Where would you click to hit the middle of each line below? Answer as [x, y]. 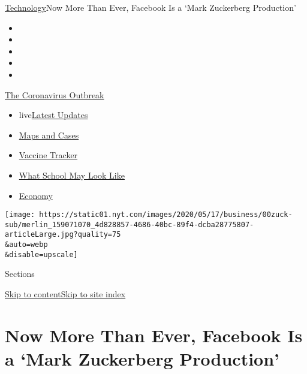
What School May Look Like [72, 175]
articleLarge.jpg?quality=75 [63, 235]
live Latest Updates [53, 115]
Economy [36, 195]
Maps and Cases [49, 135]
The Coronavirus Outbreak [55, 94]
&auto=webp [26, 245]
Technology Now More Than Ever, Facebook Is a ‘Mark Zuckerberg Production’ [151, 7]
